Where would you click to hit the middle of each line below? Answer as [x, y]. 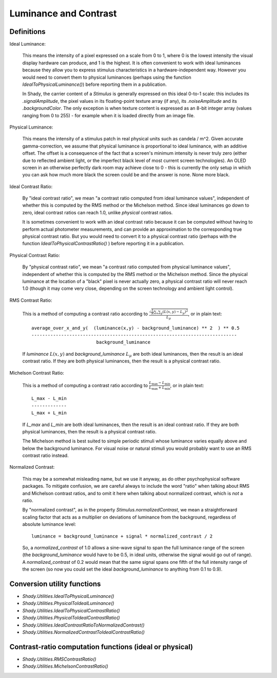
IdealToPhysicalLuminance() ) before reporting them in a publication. [94, 84]
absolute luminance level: [49, 524]
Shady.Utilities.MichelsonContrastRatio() [65, 666]
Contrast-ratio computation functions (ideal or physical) [101, 647]
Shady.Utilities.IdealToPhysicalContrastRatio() [71, 610]
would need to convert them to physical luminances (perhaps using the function [107, 77]
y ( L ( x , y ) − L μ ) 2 [174, 312]
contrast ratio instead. [45, 455]
